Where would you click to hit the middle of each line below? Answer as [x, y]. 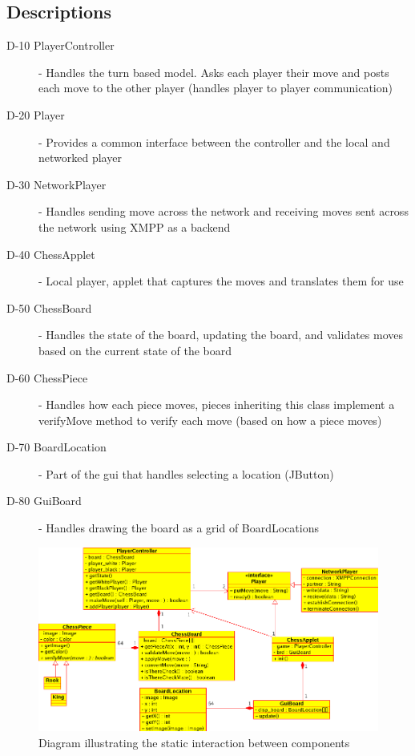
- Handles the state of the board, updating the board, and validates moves [221, 335]
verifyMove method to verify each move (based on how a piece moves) [210, 420]
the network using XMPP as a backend [135, 226]
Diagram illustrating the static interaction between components [194, 742]
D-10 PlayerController [60, 45]
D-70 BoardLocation [56, 447]
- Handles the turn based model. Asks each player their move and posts [214, 72]
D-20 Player [36, 114]
